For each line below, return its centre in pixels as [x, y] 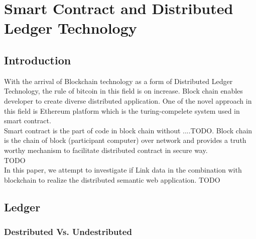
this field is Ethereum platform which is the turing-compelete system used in [122, 110]
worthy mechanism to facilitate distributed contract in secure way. [106, 150]
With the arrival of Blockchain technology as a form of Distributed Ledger [118, 81]
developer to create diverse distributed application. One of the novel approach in [128, 100]
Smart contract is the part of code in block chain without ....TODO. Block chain [128, 130]
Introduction [38, 60]
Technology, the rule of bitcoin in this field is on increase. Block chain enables [123, 91]
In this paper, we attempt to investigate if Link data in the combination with [123, 170]
